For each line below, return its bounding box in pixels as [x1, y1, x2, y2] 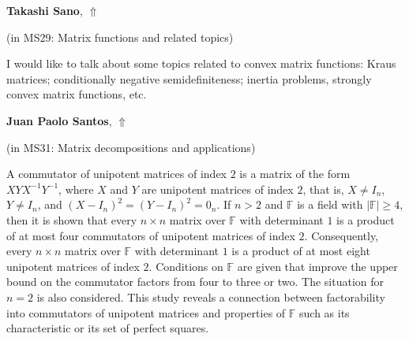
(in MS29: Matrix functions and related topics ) [6, 28, 234, 45]
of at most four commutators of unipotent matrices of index [6, 227, 295, 243]
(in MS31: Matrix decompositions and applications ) [6, 139, 256, 155]
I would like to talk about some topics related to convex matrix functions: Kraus [6, 55, 396, 72]
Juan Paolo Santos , [6, 112, 112, 128]
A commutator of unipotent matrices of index [6, 165, 227, 182]
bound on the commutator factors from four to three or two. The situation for [6, 273, 385, 290]
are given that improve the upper [237, 258, 398, 274]
